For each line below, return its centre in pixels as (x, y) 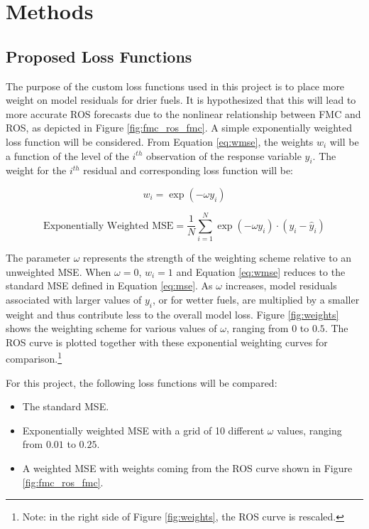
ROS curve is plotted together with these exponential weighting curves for (167, 342)
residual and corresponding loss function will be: (188, 170)
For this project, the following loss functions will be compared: (142, 382)
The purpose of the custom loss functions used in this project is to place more (175, 86)
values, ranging (309, 430)
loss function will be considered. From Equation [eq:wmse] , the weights (160, 141)
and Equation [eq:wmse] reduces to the (261, 271)
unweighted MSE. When (59, 271)
